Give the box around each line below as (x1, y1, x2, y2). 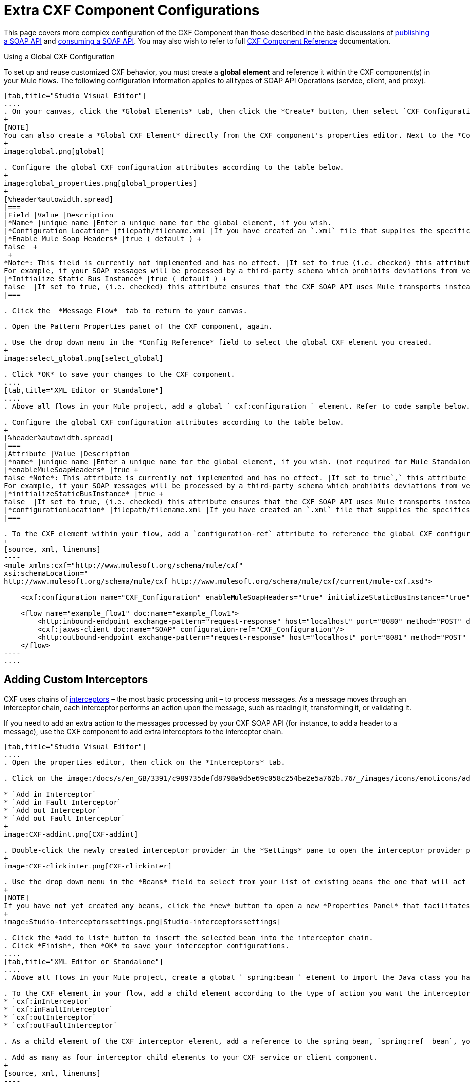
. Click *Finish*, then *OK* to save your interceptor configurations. (4, 941, 290, 950)
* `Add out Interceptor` (4, 806, 101, 814)
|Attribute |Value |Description (4, 449, 130, 458)
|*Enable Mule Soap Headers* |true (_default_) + (4, 234, 202, 243)
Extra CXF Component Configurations (4, 2, 260, 19)
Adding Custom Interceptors (4, 673, 148, 686)
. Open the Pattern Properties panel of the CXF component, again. (4, 322, 273, 330)
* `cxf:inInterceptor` (4, 997, 93, 1005)
